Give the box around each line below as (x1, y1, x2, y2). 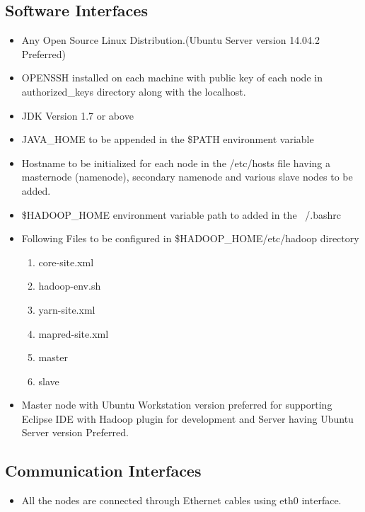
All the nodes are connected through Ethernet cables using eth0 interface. (21, 493, 342, 508)
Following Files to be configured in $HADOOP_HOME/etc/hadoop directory (21, 231, 359, 246)
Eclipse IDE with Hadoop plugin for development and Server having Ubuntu (21, 411, 354, 426)
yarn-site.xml (38, 302, 95, 317)
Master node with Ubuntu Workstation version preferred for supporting (21, 397, 332, 412)
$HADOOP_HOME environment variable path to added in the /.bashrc (21, 207, 341, 222)
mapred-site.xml (38, 326, 109, 341)
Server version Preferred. (21, 425, 129, 440)
